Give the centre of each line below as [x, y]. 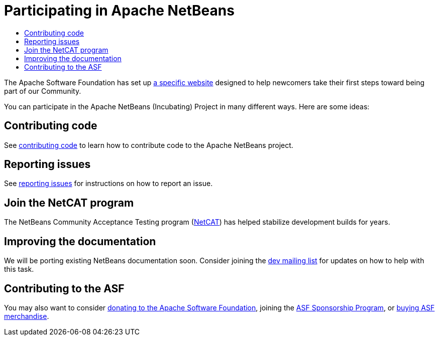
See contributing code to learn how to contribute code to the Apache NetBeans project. [149, 145]
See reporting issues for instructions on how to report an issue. [108, 184]
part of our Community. [43, 91]
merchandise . [27, 316]
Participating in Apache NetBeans [119, 11]
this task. [19, 269]
